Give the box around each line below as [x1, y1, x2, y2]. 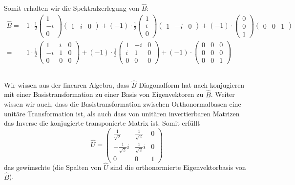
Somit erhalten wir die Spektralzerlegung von [4, 3, 140, 13]
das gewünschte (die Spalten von [4, 162, 102, 172]
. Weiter [211, 89, 235, 99]
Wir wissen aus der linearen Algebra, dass [4, 79, 129, 90]
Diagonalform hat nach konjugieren [139, 79, 245, 90]
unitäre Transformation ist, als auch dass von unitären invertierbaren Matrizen [4, 108, 240, 118]
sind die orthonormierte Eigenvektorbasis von [110, 162, 246, 172]
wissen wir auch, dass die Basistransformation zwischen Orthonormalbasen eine [4, 99, 241, 109]
